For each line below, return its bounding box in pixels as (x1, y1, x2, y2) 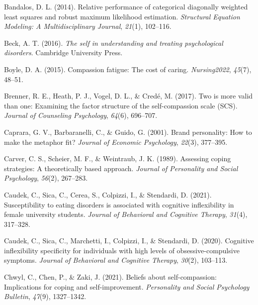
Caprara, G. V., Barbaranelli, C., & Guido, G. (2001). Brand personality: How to (4, 126, 252, 137)
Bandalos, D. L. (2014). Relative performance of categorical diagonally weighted (4, 1, 248, 11)
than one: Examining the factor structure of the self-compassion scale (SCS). (4, 100, 238, 110)
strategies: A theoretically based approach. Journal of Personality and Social (4, 163, 238, 173)
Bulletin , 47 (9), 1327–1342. (4, 291, 86, 302)
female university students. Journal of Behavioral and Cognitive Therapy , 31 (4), (4, 209, 248, 219)
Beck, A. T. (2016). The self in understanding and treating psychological (4, 37, 223, 48)
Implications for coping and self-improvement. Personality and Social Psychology (4, 281, 250, 292)
